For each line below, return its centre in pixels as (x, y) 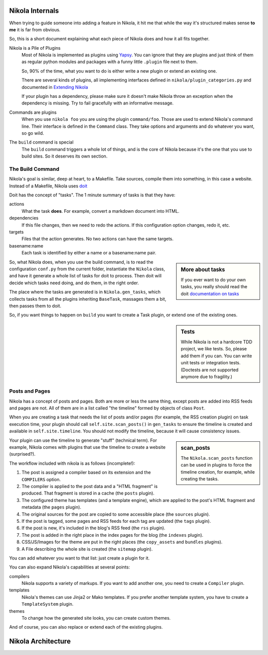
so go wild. (33, 133)
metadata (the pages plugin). (51, 507)
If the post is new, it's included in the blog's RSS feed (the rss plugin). (94, 528)
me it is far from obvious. (35, 29)
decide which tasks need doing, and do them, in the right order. (74, 283)
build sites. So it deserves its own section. (65, 156)
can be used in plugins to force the (216, 465)
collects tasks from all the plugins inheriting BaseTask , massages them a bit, (88, 299)
